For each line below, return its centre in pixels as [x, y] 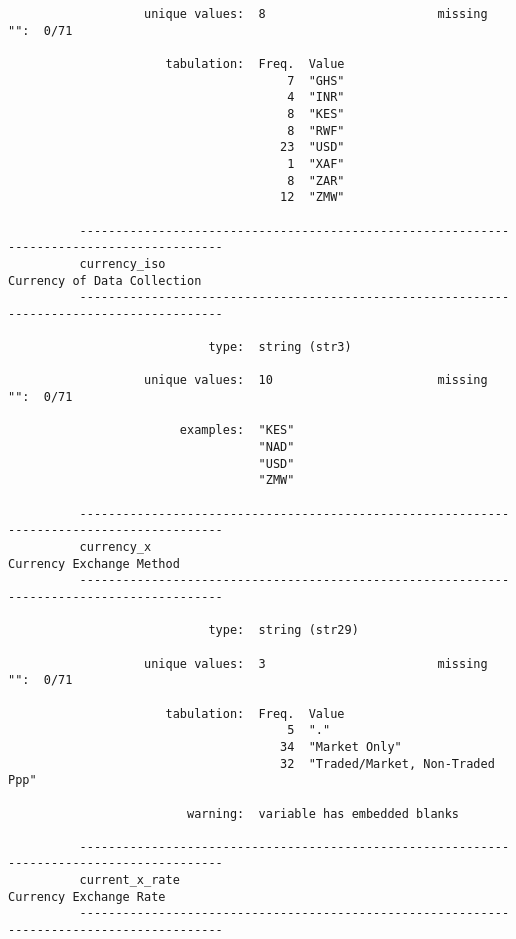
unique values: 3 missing [316, 663]
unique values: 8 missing [316, 14]
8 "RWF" [316, 130]
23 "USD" [312, 147]
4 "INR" [316, 97]
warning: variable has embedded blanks [323, 813]
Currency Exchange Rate [87, 896]
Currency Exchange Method [94, 563]
